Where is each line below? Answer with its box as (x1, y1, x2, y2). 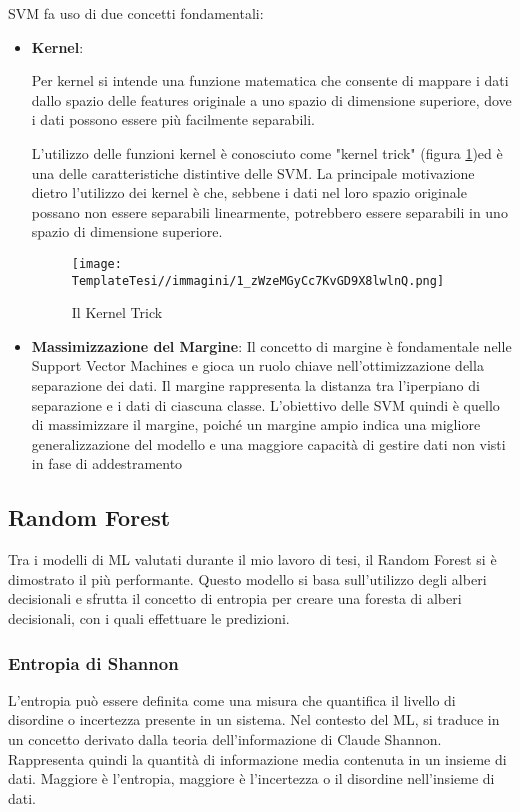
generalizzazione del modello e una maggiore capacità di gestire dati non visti (31, 433, 506, 454)
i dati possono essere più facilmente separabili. (31, 109, 315, 130)
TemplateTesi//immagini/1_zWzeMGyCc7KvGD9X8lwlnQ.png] (71, 273, 445, 288)
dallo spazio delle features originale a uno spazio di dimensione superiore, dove (31, 89, 512, 110)
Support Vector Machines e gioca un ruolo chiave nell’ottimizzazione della (31, 355, 484, 376)
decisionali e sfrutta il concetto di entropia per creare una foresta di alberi (8, 588, 462, 609)
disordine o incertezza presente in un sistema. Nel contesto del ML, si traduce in (8, 709, 500, 730)
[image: (71, 256, 122, 271)
